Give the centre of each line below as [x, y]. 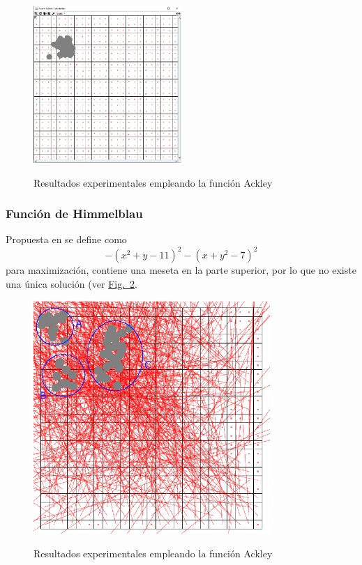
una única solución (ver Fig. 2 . [71, 284]
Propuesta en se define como [66, 239]
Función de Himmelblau [74, 214]
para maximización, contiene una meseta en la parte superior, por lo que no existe [181, 270]
